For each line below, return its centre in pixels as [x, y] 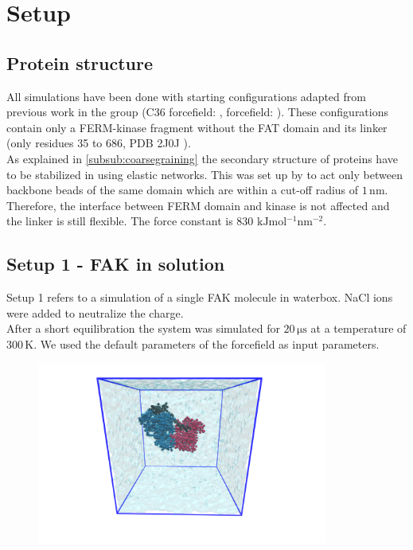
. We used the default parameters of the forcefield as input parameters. [206, 343]
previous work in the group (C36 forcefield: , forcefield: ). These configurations [198, 112]
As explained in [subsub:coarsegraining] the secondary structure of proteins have [202, 158]
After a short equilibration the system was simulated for [143, 328]
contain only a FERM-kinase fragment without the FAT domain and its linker [197, 127]
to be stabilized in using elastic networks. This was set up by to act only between [205, 174]
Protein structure [80, 62]
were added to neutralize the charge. [95, 312]
